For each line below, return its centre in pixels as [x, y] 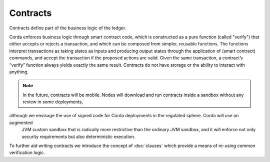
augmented [21, 123]
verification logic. [27, 153]
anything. [19, 72]
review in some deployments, [53, 102]
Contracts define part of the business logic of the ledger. [68, 28]
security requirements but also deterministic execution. [78, 137]
